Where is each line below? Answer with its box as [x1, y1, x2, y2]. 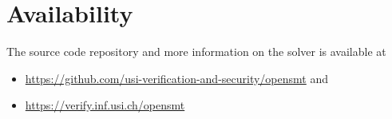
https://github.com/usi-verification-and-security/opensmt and [25, 69, 329, 86]
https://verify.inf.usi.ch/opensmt [25, 97, 185, 113]
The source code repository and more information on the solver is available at [6, 43, 386, 60]
